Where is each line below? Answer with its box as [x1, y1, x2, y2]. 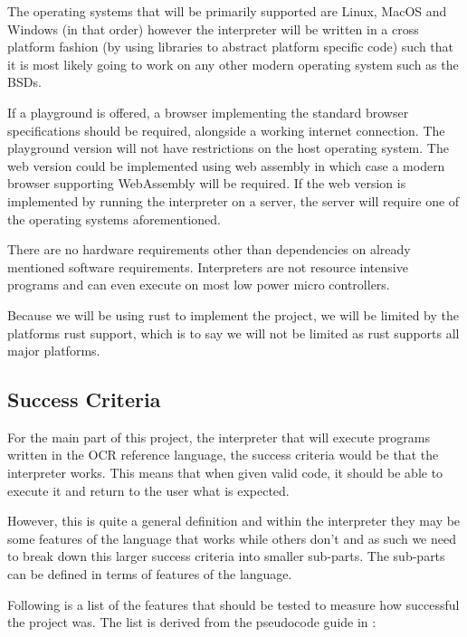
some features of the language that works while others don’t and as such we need [7, 528, 456, 547]
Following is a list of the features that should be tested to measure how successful [7, 594, 460, 613]
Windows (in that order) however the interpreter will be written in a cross [7, 19, 419, 38]
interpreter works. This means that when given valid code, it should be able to [7, 463, 443, 482]
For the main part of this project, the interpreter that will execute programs [7, 427, 430, 446]
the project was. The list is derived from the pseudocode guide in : [7, 613, 376, 632]
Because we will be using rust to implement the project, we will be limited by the [7, 305, 459, 324]
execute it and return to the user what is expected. [7, 480, 290, 499]
